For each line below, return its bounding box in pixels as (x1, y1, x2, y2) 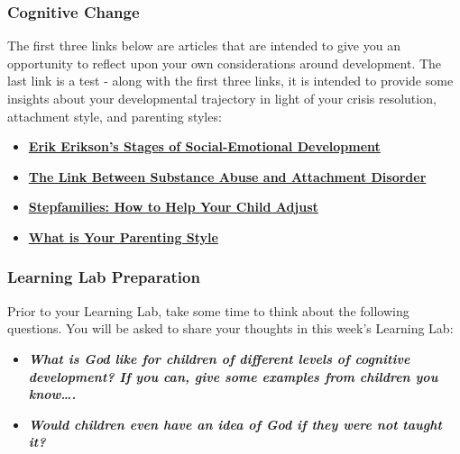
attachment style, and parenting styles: (7, 106, 222, 125)
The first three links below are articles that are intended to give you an (7, 36, 400, 55)
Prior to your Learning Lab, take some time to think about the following (7, 301, 409, 320)
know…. (28, 385, 77, 404)
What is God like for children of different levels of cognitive (28, 349, 410, 368)
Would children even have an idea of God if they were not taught (28, 414, 442, 433)
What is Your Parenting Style (28, 227, 218, 246)
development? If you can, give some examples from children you (28, 367, 438, 386)
